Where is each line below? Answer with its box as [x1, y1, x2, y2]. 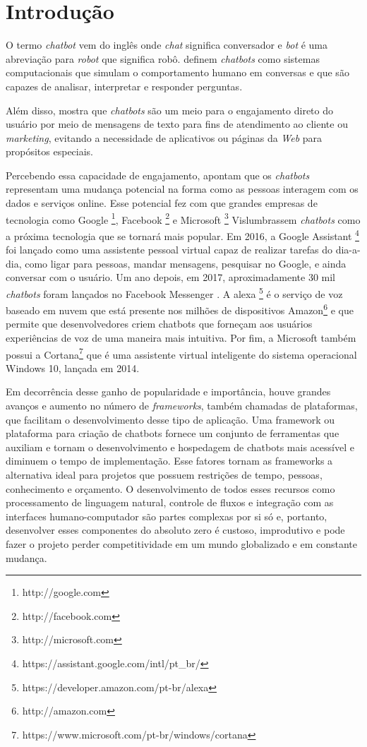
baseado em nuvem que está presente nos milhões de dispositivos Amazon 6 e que [6, 301, 354, 317]
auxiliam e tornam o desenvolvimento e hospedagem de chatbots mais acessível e [6, 439, 354, 454]
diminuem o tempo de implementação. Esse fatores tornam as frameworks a [6, 453, 333, 468]
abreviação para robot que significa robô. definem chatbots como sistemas [6, 51, 320, 66]
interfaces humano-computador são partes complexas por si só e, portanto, [6, 508, 327, 523]
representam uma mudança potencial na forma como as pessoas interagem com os [6, 181, 359, 196]
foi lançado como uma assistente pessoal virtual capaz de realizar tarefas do [6, 242, 332, 257]
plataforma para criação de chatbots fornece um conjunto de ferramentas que [6, 426, 339, 441]
